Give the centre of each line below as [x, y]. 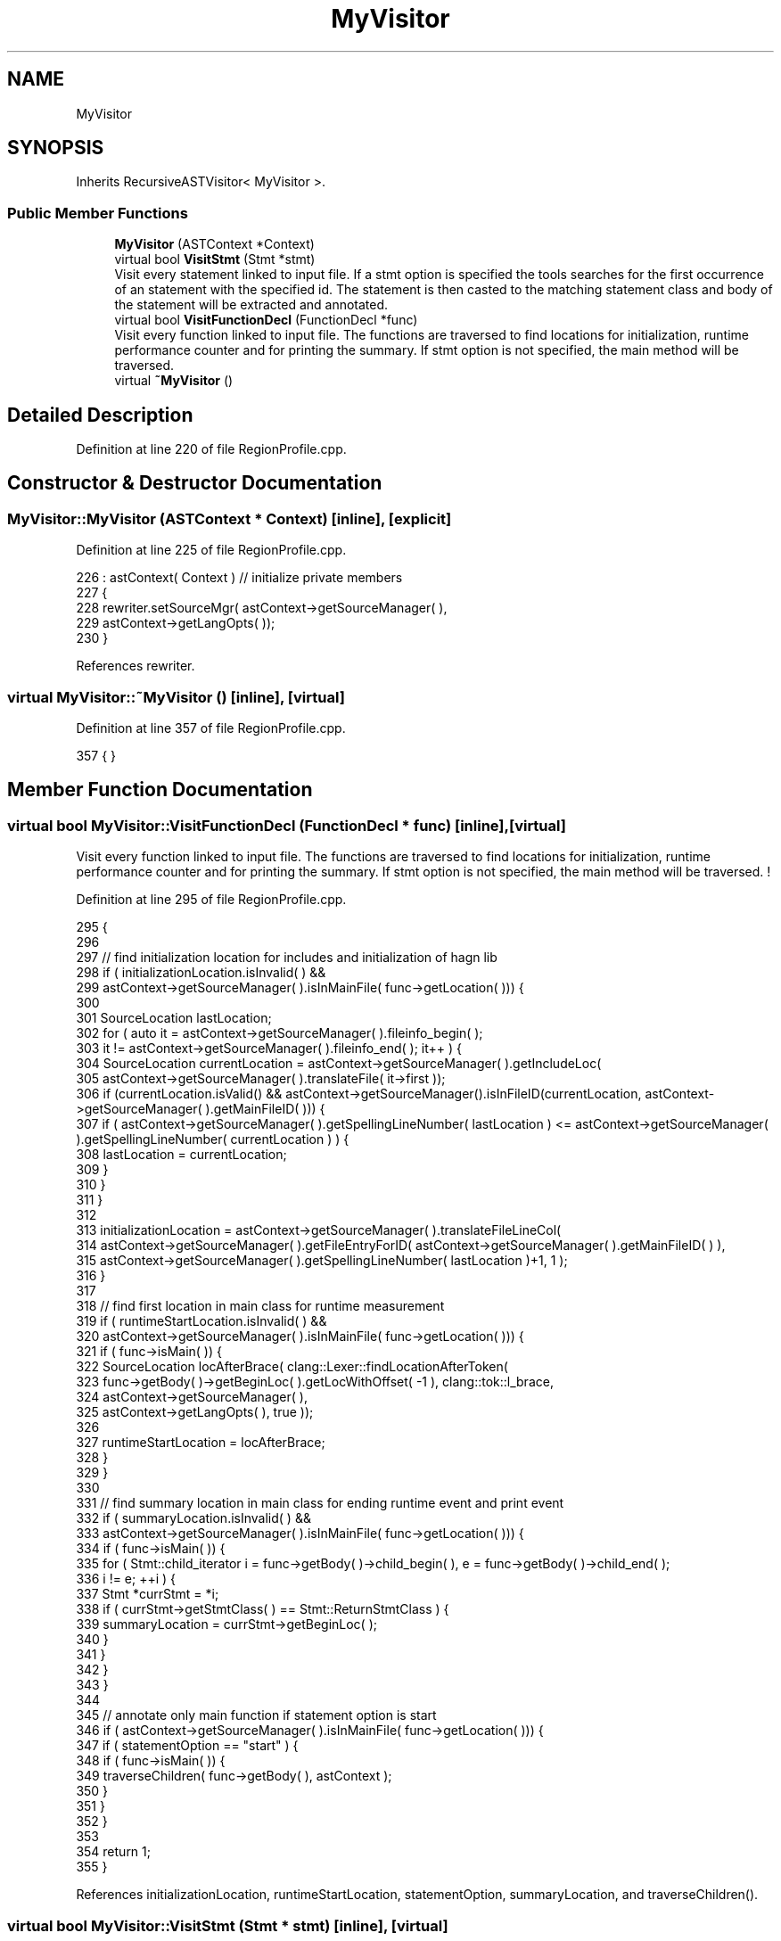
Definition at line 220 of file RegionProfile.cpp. [211, 449]
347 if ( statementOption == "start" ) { [187, 1746]
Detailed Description [100, 415]
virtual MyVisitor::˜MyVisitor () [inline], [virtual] [176, 697]
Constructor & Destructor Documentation [195, 483]
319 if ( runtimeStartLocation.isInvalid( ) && [201, 1321]
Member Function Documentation [160, 790]
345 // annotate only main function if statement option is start [256, 1715]
